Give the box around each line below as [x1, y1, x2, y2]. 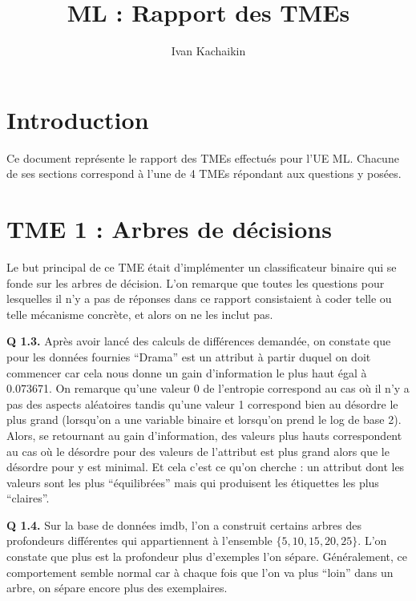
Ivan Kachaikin [171, 42, 246, 59]
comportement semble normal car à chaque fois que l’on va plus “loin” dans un [6, 563, 394, 580]
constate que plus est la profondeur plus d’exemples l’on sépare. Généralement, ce [6, 548, 408, 565]
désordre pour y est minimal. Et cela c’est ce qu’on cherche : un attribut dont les [6, 458, 405, 475]
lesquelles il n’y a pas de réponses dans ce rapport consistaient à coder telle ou [6, 290, 392, 307]
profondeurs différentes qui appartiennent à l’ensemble [6, 532, 273, 549]
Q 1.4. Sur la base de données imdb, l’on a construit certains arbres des [6, 516, 361, 533]
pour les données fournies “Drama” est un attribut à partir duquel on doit [6, 348, 371, 365]
